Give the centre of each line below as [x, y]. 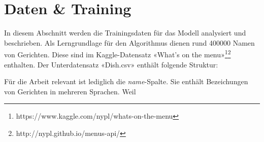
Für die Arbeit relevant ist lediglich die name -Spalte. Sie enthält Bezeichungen [126, 81]
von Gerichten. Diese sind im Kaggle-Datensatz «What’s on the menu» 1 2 [118, 54]
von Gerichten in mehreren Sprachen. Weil [70, 91]
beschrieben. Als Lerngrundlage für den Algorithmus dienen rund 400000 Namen [129, 42]
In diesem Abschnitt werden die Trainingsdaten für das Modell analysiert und [125, 33]
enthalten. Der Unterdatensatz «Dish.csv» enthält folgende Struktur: [111, 64]
